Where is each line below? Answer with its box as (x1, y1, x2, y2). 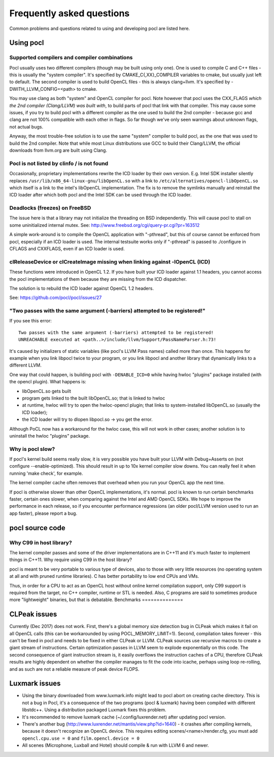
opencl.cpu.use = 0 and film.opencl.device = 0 (22, 735, 140, 741)
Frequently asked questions (9, 8, 130, 19)
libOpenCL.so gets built (22, 388, 71, 394)
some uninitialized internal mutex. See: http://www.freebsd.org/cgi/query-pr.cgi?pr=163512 (9, 222, 200, 228)
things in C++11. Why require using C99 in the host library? (9, 556, 132, 563)
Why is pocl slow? (9, 445, 55, 452)
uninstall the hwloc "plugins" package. (9, 433, 90, 439)
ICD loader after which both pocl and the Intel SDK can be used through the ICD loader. (9, 192, 192, 198)
